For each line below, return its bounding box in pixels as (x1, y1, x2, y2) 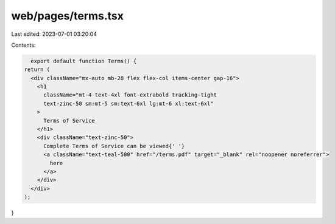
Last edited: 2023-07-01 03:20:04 (11, 30, 97, 38)
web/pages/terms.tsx (11, 9, 124, 22)
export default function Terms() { (30, 58, 137, 64)
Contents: (11, 41, 36, 49)
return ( (24, 66, 51, 73)
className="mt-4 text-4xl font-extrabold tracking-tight (43, 92, 217, 98)
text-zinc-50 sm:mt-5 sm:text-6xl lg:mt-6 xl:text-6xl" (43, 100, 214, 107)
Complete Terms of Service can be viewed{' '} (43, 143, 185, 149)
